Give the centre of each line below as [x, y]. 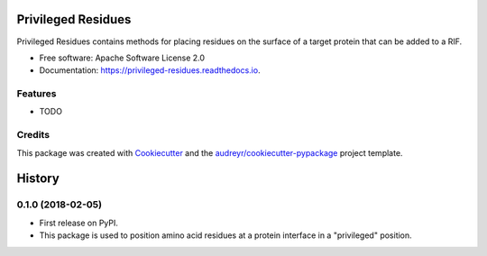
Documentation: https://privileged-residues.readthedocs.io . [150, 70]
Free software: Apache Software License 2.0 [122, 58]
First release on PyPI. [79, 223]
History [38, 179]
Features [37, 94]
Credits [33, 135]
